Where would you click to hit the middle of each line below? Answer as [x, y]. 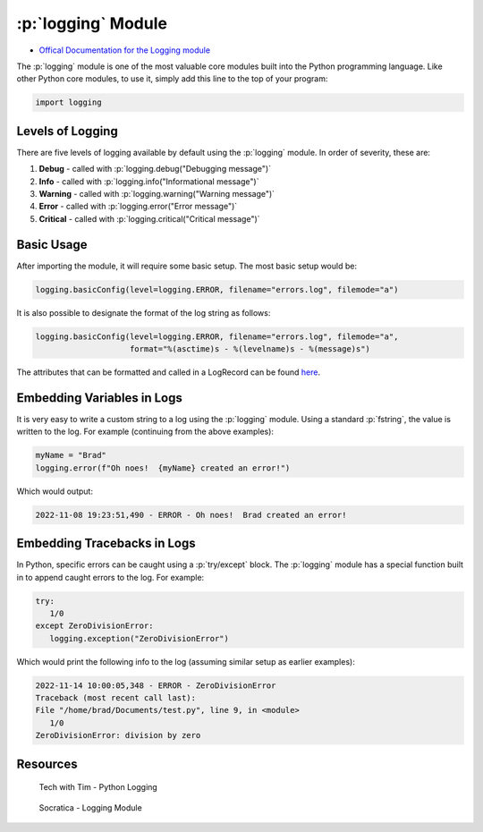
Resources [47, 764]
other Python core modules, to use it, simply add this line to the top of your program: [172, 79]
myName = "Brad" [71, 455]
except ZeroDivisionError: [94, 626]
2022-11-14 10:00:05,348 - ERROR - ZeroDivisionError [156, 685]
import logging [68, 102]
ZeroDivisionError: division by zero [118, 735]
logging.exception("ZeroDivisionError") [140, 638]
